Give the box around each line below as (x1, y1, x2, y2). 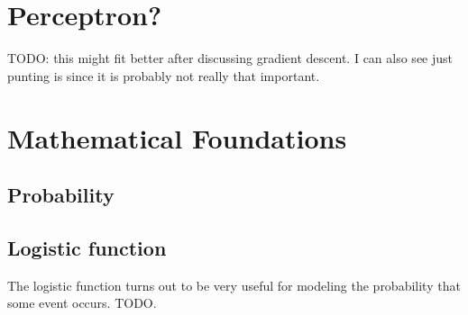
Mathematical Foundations (7, 119, 347, 156)
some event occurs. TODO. (7, 293, 157, 312)
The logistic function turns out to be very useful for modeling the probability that (7, 275, 461, 294)
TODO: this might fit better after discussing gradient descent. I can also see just (7, 49, 454, 67)
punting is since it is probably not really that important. (7, 66, 320, 85)
